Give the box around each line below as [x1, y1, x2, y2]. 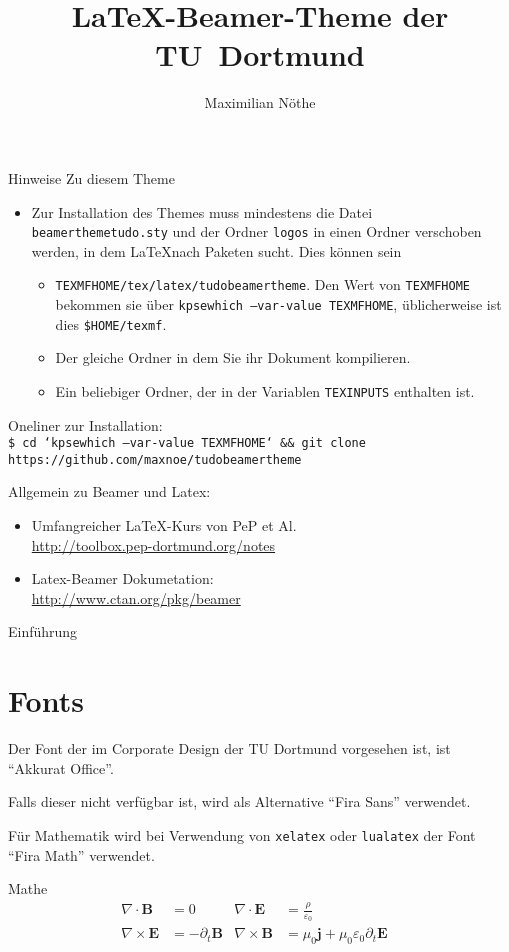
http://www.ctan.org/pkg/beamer [31, 587, 241, 608]
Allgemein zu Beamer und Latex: [8, 481, 211, 502]
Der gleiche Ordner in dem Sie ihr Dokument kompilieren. [55, 347, 411, 368]
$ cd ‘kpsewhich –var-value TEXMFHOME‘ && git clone [8, 436, 366, 451]
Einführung [8, 621, 78, 642]
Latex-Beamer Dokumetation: [31, 568, 214, 589]
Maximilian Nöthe [204, 92, 316, 113]
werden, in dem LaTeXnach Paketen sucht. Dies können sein [31, 240, 402, 261]
